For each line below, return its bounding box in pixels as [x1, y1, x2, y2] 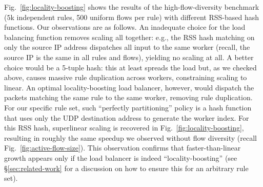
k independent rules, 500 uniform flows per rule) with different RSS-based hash [10, 11, 259, 22]
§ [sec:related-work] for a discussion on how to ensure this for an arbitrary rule [4, 162, 249, 173]
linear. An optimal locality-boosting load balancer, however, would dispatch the [4, 82, 254, 92]
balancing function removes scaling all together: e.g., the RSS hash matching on [4, 31, 255, 42]
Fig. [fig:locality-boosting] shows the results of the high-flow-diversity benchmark [4, 2, 259, 12]
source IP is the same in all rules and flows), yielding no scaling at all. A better [4, 51, 254, 62]
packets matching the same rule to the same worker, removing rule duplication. [4, 92, 253, 103]
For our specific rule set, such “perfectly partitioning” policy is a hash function [4, 102, 252, 113]
